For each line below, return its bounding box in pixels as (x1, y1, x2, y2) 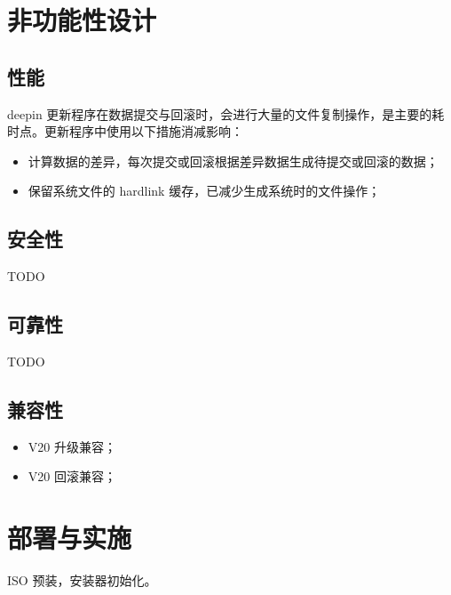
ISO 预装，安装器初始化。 (7, 571, 157, 590)
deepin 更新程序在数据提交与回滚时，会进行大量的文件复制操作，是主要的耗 (7, 104, 445, 123)
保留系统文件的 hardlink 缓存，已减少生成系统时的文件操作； (28, 181, 381, 200)
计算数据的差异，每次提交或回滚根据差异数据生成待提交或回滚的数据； (28, 151, 439, 170)
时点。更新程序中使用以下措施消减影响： (7, 122, 243, 141)
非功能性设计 (7, 2, 157, 38)
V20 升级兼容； (28, 437, 116, 455)
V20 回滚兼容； (28, 467, 116, 486)
